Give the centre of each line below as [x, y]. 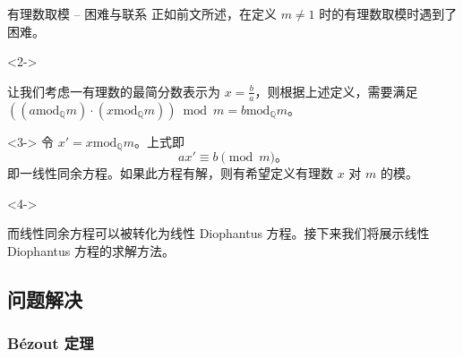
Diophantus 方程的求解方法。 [91, 250]
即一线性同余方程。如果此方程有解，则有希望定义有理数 [170, 173]
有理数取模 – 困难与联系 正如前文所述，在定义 [142, 13]
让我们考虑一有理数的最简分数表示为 [114, 91]
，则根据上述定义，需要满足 [336, 91]
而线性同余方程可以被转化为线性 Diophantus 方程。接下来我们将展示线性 [219, 233]
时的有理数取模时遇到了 [388, 13]
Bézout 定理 [51, 343]
